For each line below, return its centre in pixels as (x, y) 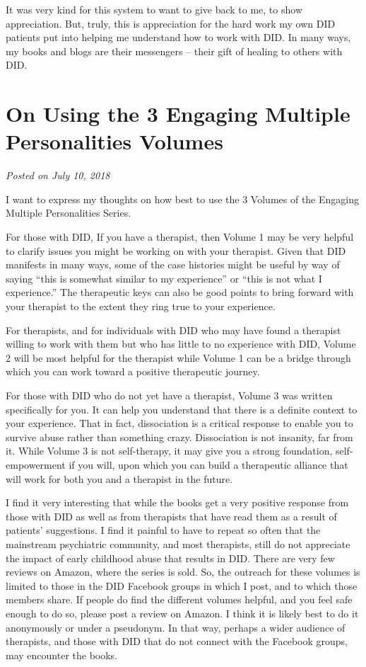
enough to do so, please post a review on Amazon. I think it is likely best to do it (182, 613)
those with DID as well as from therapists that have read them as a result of (171, 516)
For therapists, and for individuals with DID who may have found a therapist (173, 330)
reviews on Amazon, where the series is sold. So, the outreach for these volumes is (183, 572)
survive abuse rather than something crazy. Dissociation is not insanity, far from (179, 437)
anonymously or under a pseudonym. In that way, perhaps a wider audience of (176, 627)
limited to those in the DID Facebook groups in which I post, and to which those (182, 585)
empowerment (36, 464)
